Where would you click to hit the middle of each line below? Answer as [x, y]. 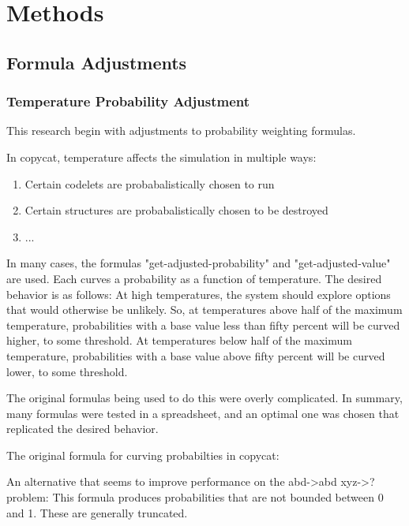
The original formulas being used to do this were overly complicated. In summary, [204, 398]
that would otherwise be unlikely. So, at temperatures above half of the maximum [204, 310]
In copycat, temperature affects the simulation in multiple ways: [161, 157]
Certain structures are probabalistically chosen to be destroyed [176, 210]
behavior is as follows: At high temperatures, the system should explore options [199, 294]
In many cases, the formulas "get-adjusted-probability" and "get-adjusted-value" [199, 263]
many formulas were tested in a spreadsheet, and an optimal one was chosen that [203, 413]
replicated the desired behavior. [83, 429]
